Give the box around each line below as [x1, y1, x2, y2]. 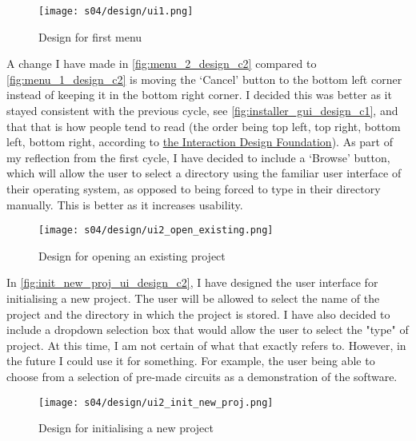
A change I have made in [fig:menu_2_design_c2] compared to [6, 55, 317, 72]
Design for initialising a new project [38, 419, 214, 436]
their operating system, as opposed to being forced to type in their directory [6, 181, 381, 197]
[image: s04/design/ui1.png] [38, 6, 194, 17]
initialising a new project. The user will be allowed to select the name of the [6, 290, 380, 307]
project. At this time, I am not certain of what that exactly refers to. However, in [6, 336, 406, 353]
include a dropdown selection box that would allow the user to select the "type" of [6, 321, 409, 338]
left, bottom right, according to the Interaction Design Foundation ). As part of [6, 133, 393, 150]
